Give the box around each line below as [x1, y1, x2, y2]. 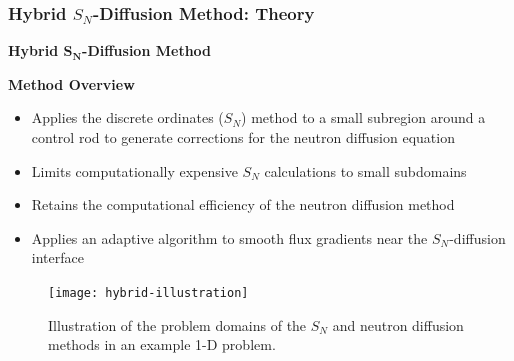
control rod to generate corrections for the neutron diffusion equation [31, 127, 455, 147]
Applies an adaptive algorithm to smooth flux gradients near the [31, 227, 428, 248]
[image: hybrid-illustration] [48, 285, 249, 300]
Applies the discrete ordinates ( [31, 107, 224, 128]
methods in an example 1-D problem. [48, 334, 276, 355]
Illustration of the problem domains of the [48, 314, 307, 335]
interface [31, 247, 84, 268]
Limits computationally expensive [31, 160, 238, 181]
